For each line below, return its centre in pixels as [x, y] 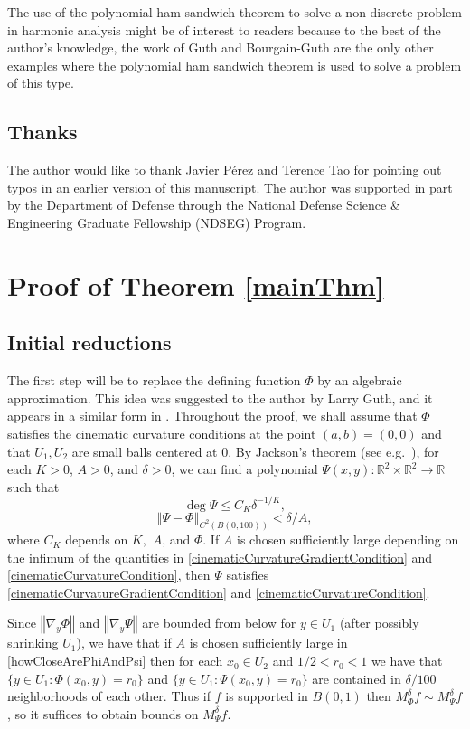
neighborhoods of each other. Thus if [109, 696]
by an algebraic [360, 380]
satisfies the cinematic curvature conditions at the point [162, 433]
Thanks [42, 132]
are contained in [357, 678]
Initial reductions [89, 342]
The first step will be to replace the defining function [154, 380]
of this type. [41, 83]
